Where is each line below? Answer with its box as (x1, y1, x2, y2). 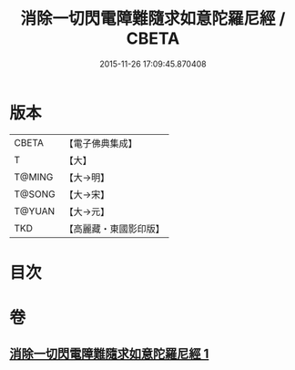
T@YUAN (14, 204, 56, 217)
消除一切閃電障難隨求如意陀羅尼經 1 (9, 346, 209, 362)
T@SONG (14, 188, 56, 200)
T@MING (14, 170, 54, 183)
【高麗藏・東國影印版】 (64, 222, 166, 235)
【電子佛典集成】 (64, 137, 138, 149)
